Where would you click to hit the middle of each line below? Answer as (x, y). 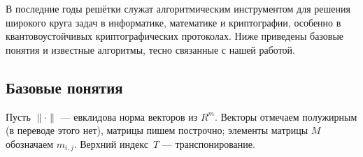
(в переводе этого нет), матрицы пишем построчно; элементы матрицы (157, 130)
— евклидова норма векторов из (129, 116)
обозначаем (30, 143)
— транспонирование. (208, 143)
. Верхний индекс (111, 143)
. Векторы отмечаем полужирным (286, 116)
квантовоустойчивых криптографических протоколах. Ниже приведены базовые (175, 36)
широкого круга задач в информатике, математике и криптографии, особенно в (173, 22)
